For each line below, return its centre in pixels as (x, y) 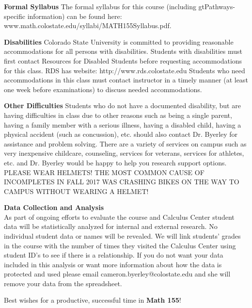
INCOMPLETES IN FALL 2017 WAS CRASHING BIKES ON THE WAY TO (122, 182)
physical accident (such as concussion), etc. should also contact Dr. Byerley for (121, 134)
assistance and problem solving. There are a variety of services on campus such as (125, 143)
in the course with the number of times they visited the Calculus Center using (120, 245)
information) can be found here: (75, 16)
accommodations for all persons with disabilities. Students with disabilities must (123, 51)
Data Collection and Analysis (54, 207)
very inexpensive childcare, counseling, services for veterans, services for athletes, (124, 153)
